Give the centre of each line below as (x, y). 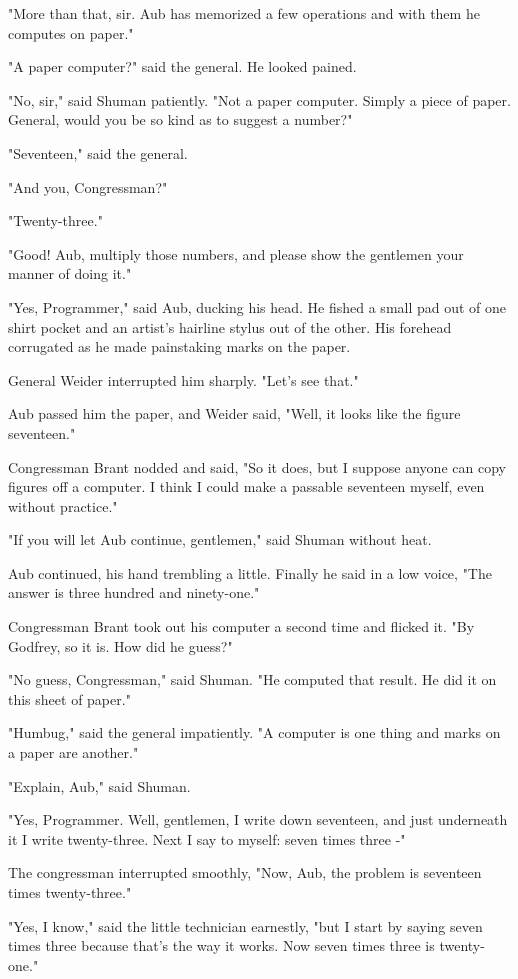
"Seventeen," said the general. (98, 152)
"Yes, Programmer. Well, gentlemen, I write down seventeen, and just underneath (258, 819)
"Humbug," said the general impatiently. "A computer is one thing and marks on (254, 732)
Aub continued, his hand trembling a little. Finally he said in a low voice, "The (250, 572)
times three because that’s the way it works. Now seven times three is (221, 945)
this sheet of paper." (69, 698)
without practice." (63, 505)
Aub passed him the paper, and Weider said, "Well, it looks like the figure (234, 413)
